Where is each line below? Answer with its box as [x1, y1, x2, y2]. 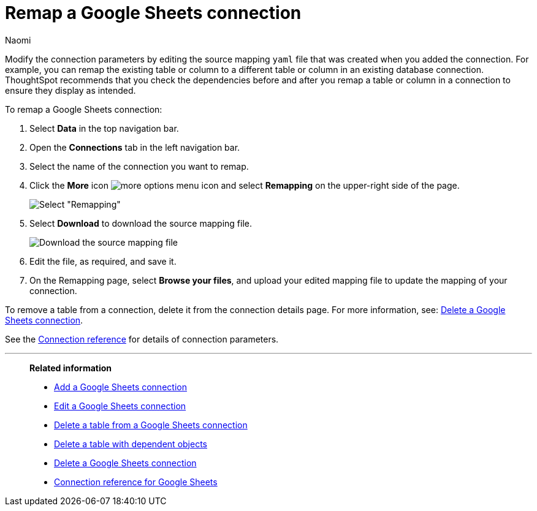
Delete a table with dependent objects [54, 438, 207, 449]
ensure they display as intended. [5, 85, 136, 96]
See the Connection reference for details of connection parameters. [5, 333, 279, 344]
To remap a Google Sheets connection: [5, 104, 162, 115]
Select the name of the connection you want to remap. [29, 161, 249, 172]
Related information [29, 362, 112, 373]
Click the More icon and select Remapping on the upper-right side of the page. [29, 180, 460, 191]
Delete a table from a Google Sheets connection [54, 419, 248, 430]
